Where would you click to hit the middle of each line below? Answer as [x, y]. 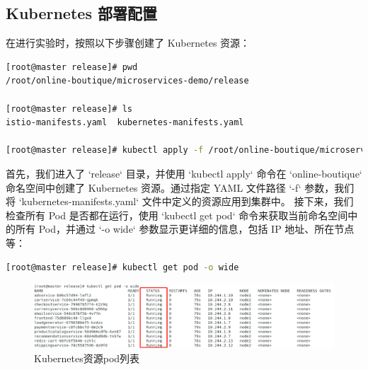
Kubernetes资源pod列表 [87, 358]
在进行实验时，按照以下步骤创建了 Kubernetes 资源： [128, 43]
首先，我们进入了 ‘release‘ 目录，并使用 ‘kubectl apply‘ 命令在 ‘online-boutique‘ [184, 173]
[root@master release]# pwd [72, 67]
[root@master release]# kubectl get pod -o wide [122, 267]
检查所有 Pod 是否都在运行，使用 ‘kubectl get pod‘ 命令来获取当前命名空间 [177, 215]
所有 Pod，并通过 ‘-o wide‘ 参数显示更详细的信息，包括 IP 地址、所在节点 [185, 229]
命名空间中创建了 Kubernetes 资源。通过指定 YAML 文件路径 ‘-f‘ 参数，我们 [180, 187]
